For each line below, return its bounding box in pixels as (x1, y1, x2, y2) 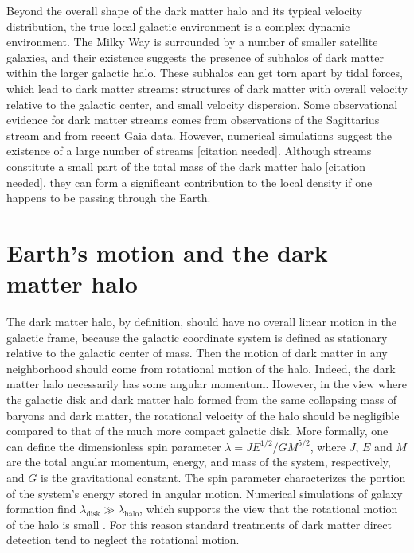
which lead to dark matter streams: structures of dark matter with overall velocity (6, 80, 408, 96)
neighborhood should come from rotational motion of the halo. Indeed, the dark (6, 360, 396, 376)
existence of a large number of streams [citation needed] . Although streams (6, 142, 372, 159)
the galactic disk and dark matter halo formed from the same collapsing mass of (6, 391, 397, 407)
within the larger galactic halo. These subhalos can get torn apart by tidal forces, (6, 64, 403, 81)
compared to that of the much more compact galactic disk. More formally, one (6, 423, 389, 439)
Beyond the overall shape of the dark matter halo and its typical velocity (6, 2, 362, 18)
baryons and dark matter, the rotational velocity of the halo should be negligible (6, 407, 400, 423)
